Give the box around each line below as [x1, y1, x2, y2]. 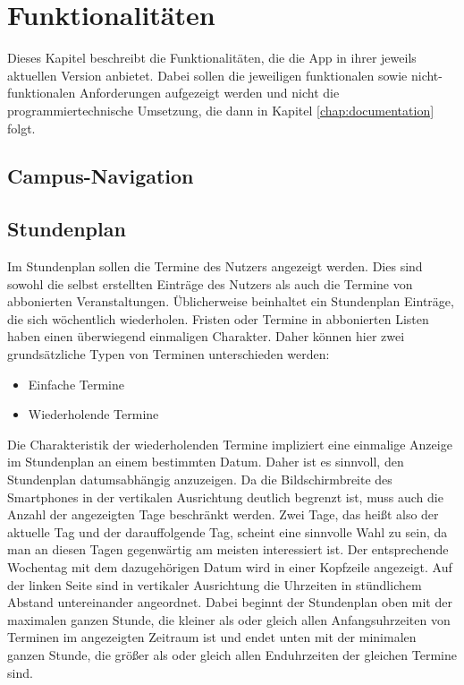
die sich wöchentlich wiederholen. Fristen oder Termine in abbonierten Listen [7, 309, 429, 328]
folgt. [7, 118, 36, 137]
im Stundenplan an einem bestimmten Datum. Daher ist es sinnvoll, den [7, 452, 404, 471]
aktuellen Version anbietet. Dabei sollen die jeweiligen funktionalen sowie [7, 65, 408, 84]
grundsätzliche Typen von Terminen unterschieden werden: [7, 345, 330, 364]
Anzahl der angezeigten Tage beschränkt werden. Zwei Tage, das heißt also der [7, 505, 439, 524]
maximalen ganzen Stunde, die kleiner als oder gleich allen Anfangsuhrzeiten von [7, 610, 451, 629]
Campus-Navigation [7, 162, 194, 190]
